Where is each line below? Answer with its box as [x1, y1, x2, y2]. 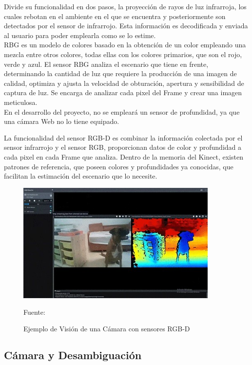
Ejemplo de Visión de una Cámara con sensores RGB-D [23, 323, 190, 333]
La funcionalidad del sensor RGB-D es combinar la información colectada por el [4, 132, 243, 142]
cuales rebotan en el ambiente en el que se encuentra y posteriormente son [4, 11, 226, 21]
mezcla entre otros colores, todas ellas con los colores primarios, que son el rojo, [4, 49, 242, 59]
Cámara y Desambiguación [4, 347, 142, 362]
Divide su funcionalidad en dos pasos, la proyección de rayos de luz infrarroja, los [4, 1, 247, 11]
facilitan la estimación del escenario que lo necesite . [4, 171, 157, 181]
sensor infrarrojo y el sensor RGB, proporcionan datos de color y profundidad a [4, 142, 242, 152]
